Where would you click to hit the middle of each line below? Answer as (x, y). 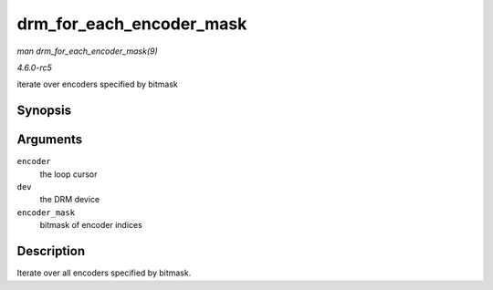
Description (51, 251)
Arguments (50, 140)
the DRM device (70, 200)
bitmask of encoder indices (91, 225)
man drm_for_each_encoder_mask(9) (88, 51)
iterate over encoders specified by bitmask (97, 84)
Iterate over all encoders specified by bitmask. (104, 273)
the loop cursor (68, 174)
